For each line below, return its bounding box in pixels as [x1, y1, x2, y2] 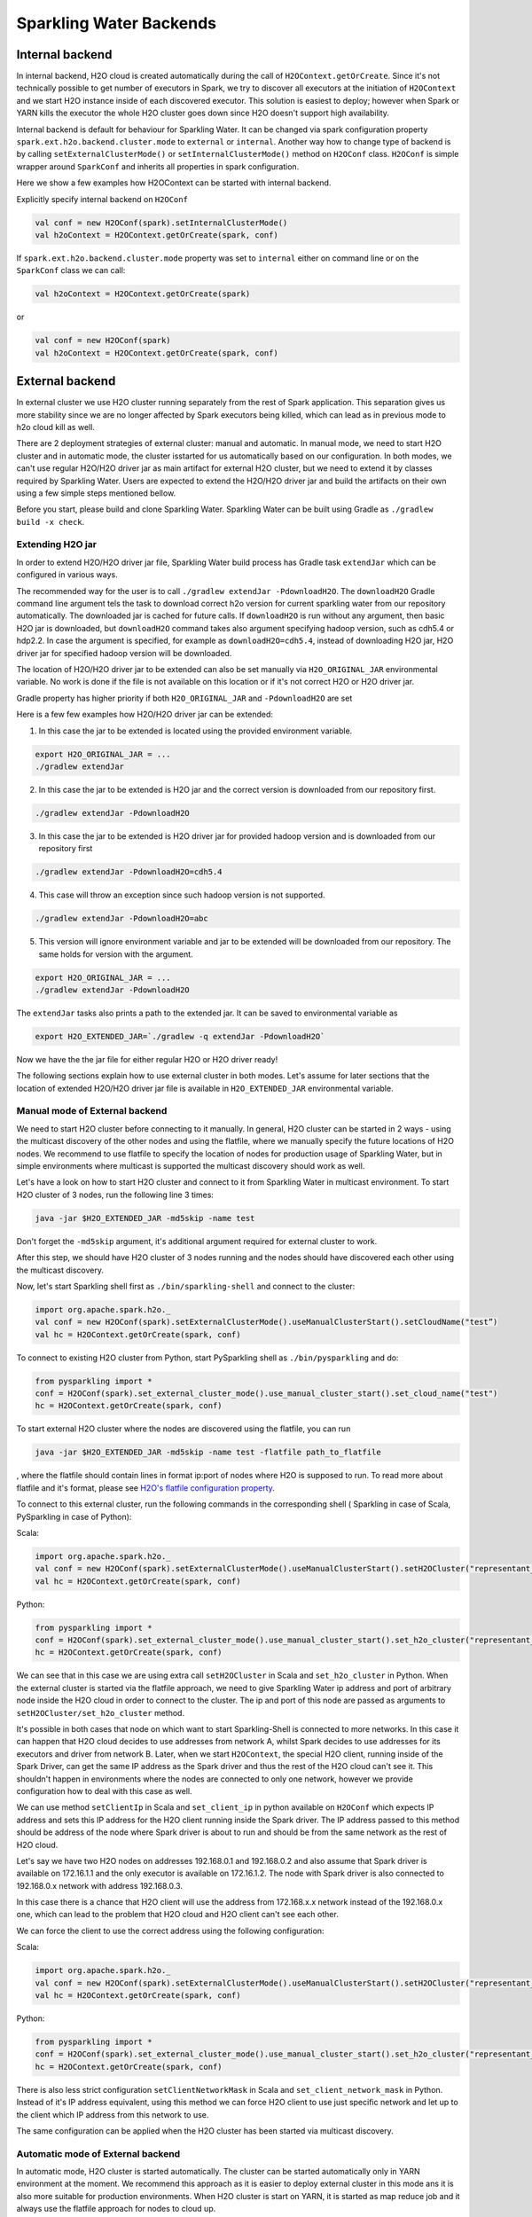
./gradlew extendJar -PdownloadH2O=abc [35, 913, 208, 924]
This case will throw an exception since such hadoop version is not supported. [38, 889, 325, 900]
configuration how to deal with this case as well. [16, 1785, 192, 1796]
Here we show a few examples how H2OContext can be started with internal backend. [16, 177, 332, 188]
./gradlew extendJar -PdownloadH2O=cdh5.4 [35, 867, 223, 877]
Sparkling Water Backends [16, 13, 217, 33]
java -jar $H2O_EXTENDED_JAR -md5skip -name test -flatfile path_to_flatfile [35, 1447, 381, 1458]
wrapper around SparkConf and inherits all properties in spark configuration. [16, 161, 300, 172]
